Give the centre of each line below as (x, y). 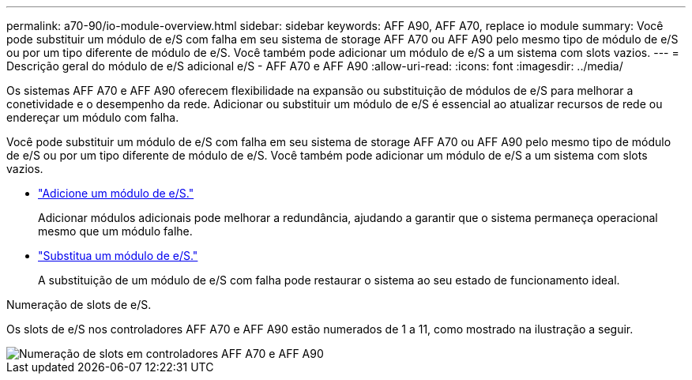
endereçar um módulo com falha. (93, 117)
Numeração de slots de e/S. (79, 305)
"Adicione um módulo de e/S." (116, 193)
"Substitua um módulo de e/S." (118, 256)
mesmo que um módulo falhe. (115, 231)
